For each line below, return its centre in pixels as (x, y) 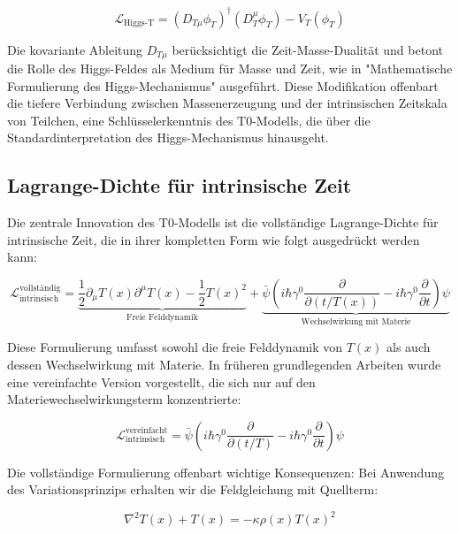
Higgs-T (139, 23)
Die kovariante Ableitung (75, 49)
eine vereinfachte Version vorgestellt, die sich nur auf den (161, 381)
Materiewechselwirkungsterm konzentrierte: (124, 399)
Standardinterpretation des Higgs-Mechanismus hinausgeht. (168, 137)
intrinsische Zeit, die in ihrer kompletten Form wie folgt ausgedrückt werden (214, 239)
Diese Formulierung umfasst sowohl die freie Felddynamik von (175, 347)
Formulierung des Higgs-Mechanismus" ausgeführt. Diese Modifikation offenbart (223, 85)
